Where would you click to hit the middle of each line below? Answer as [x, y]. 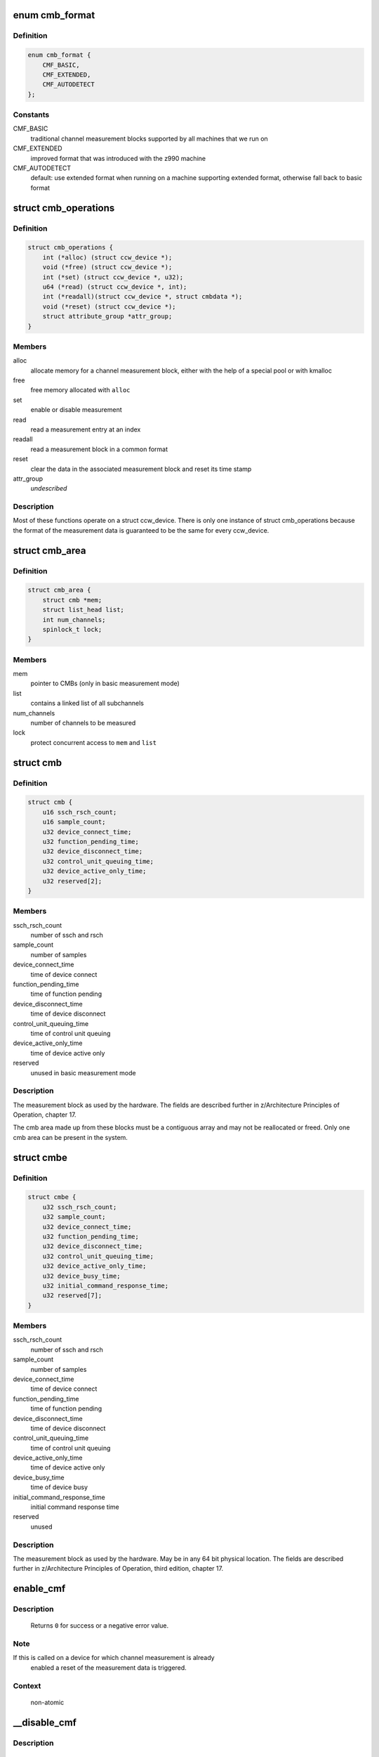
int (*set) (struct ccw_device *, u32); [113, 277]
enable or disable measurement [76, 410]
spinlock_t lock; [72, 629]
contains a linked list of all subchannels [87, 704]
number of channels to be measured [83, 723]
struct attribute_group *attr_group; [107, 317]
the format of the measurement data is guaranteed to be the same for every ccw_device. [141, 530]
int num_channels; [74, 620]
